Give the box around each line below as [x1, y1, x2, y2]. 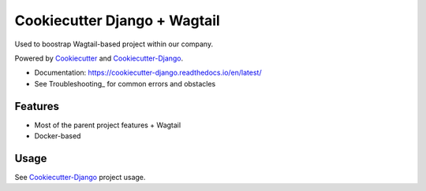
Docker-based [34, 131, 81, 141]
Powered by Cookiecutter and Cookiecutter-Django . [14, 53, 184, 63]
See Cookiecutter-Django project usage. [14, 172, 146, 182]
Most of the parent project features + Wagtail [34, 120, 181, 130]
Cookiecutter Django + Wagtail [14, 12, 220, 29]
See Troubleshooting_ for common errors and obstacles [34, 79, 216, 88]
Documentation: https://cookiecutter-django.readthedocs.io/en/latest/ [34, 68, 262, 78]
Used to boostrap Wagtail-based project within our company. [14, 39, 213, 49]
